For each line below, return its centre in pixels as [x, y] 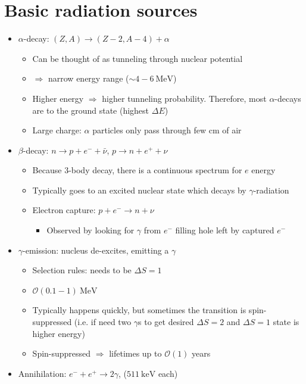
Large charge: [57, 130]
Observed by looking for [90, 230]
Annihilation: [42, 373]
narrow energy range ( [88, 78]
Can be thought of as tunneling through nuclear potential [138, 58]
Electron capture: [64, 210]
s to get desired [166, 322]
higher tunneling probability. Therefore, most [184, 98]
